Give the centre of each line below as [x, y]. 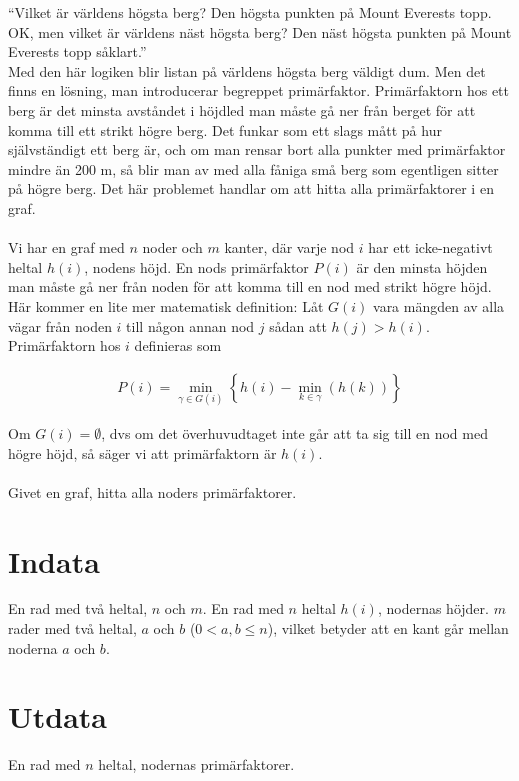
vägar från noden [60, 325]
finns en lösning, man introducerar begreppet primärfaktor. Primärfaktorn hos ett [259, 90]
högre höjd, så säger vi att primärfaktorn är [142, 452]
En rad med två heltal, [78, 608]
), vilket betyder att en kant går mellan [388, 628]
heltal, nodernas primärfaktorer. [196, 764]
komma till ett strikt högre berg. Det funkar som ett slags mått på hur [225, 129]
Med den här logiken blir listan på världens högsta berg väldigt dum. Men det [247, 70]
